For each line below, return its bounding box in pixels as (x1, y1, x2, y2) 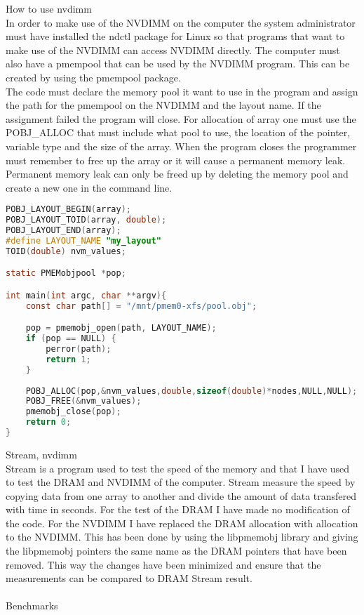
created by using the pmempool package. (6, 70, 181, 84)
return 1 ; (46, 354, 91, 364)
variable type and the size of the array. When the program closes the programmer (6, 138, 357, 153)
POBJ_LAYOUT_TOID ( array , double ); (6, 215, 167, 225)
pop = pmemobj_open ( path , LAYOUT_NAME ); (25, 323, 217, 333)
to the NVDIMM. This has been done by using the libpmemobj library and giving (6, 529, 358, 544)
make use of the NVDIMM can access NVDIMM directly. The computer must (6, 42, 340, 57)
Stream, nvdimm (6, 447, 77, 461)
